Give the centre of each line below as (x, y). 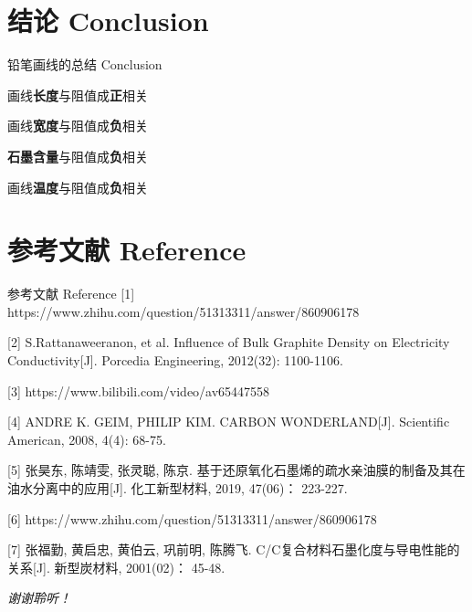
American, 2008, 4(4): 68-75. (87, 439)
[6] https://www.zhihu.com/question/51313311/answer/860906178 (192, 518)
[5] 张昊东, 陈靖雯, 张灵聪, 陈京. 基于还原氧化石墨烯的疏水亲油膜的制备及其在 (236, 470)
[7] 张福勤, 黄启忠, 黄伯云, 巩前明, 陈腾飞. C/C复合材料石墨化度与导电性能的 (234, 549)
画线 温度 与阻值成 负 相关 (78, 187)
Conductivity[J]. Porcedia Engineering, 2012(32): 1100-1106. (175, 360)
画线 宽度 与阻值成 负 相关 (78, 126)
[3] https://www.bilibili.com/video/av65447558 (139, 390)
